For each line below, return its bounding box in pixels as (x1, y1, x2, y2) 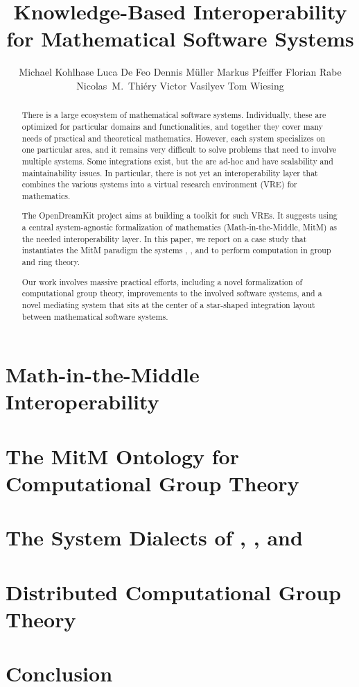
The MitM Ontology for (6, 441, 239, 470)
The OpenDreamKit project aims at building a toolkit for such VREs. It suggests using (21, 210, 338, 221)
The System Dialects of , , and (6, 523, 303, 552)
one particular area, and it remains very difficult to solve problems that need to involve (21, 144, 337, 155)
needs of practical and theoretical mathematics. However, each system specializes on (21, 132, 326, 144)
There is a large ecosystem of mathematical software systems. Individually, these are (21, 109, 326, 121)
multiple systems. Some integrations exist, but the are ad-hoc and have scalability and (21, 155, 333, 167)
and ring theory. (21, 256, 80, 268)
